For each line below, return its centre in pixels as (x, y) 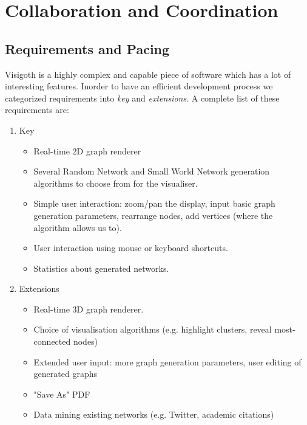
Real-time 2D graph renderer (87, 150)
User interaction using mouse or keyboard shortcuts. (131, 248)
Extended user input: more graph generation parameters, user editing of (167, 361)
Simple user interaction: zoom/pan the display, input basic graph (154, 203)
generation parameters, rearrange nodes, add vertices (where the (153, 215)
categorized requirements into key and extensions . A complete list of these (142, 98)
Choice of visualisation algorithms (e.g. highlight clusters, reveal (153, 329)
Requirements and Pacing (87, 48)
